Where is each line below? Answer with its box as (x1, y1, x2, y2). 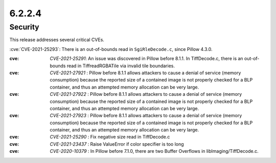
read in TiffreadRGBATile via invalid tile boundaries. (66, 63, 175, 69)
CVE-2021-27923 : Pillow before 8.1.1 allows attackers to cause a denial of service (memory (50, 113, 242, 119)
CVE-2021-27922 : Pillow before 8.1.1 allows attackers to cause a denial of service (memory (50, 91, 242, 97)
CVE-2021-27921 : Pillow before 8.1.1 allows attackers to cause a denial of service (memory (50, 69, 241, 76)
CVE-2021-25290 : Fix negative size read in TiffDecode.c (50, 134, 170, 140)
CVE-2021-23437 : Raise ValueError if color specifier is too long (50, 141, 184, 147)
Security (9, 22, 39, 32)
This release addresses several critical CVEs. (9, 37, 105, 43)
